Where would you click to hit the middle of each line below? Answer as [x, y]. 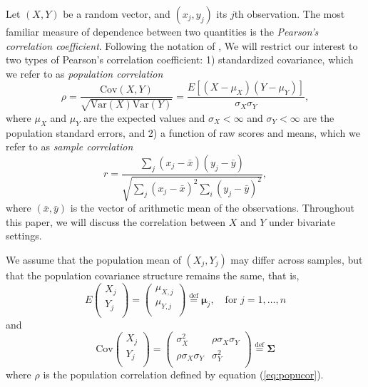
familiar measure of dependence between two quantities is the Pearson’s [162, 31]
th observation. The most [290, 14]
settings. [24, 236]
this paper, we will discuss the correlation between [116, 221]
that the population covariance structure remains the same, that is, [153, 275]
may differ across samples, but [297, 259]
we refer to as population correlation [85, 73]
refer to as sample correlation [70, 146]
